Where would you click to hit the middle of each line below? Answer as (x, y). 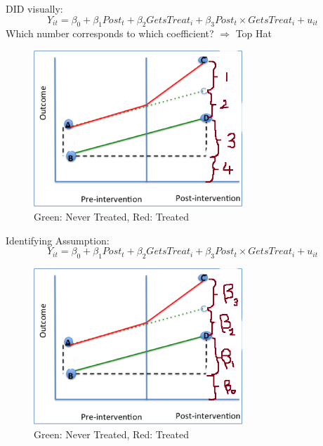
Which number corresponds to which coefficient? (110, 33)
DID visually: (34, 8)
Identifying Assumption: (58, 240)
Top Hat (253, 33)
